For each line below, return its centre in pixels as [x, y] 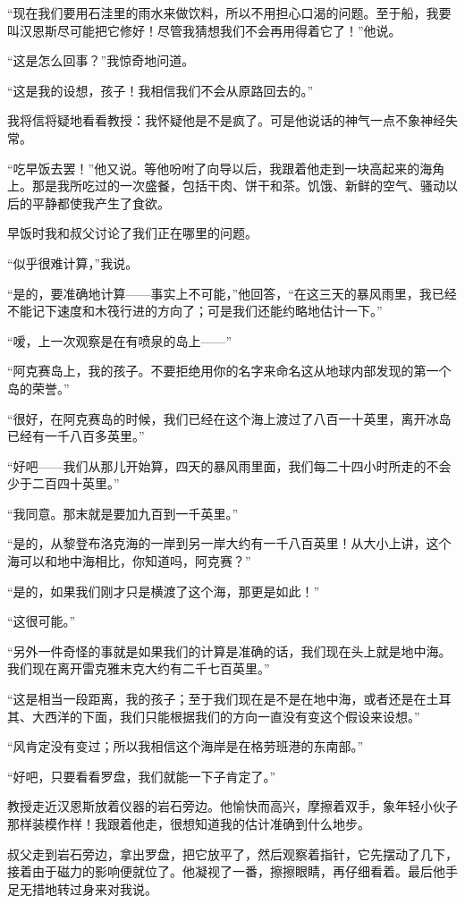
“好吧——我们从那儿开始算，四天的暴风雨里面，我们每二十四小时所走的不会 [229, 465]
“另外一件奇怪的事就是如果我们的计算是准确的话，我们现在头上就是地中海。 [229, 651]
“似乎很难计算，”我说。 [73, 262]
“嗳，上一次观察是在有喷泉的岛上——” [120, 340]
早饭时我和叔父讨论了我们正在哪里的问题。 [132, 233]
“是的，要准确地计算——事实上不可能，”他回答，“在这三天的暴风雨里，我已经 [232, 293]
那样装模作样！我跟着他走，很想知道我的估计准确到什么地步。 [189, 824]
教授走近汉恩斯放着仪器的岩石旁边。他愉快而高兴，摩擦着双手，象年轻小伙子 [232, 806]
